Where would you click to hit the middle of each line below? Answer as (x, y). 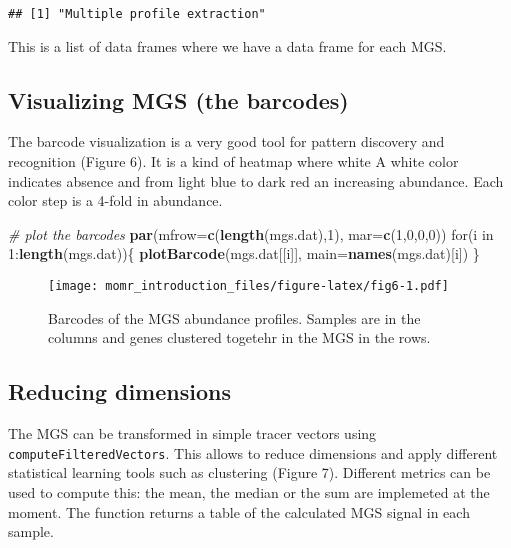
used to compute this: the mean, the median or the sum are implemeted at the (249, 491)
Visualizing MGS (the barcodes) (178, 99)
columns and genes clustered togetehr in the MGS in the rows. (239, 337)
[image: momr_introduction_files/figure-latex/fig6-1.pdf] (248, 286)
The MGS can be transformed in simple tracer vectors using (192, 433)
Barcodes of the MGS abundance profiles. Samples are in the (234, 317)
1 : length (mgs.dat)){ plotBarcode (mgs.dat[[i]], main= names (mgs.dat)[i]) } (244, 253)
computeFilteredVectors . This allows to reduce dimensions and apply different (253, 452)
